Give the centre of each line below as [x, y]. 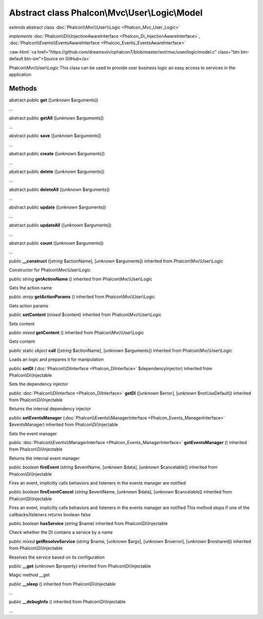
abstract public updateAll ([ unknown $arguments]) [60, 225]
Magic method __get [29, 575]
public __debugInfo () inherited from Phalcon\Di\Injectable [67, 602]
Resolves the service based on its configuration [57, 557]
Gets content [22, 341]
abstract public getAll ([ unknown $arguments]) [56, 118]
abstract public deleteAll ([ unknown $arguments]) [59, 189]
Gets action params [29, 306]
